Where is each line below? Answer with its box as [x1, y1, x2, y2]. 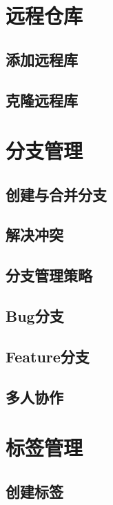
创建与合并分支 [6, 183, 107, 205]
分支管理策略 [6, 265, 92, 286]
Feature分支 [6, 345, 90, 367]
